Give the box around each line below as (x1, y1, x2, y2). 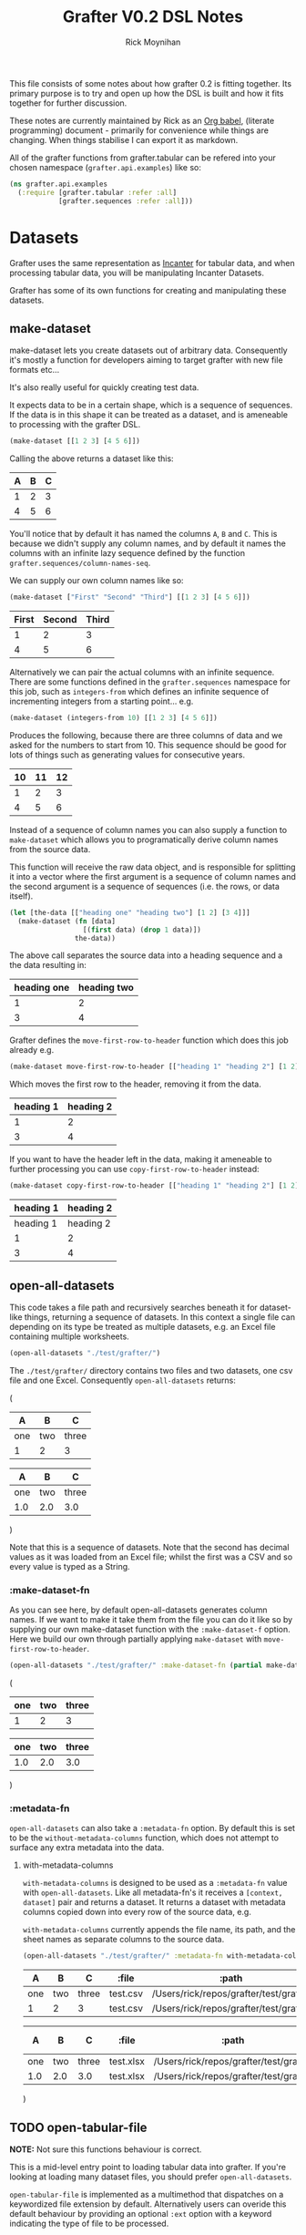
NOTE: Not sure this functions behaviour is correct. (9, 2144, 202, 2155)
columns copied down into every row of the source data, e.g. (22, 1907, 252, 1918)
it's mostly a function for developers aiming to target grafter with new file (9, 355, 284, 366)
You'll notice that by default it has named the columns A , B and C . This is (9, 529, 278, 540)
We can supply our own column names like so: (9, 575, 184, 586)
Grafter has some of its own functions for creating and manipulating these (9, 284, 287, 295)
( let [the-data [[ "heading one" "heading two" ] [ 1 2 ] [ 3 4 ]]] (9, 908, 250, 917)
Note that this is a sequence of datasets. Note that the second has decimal (9, 1541, 290, 1552)
